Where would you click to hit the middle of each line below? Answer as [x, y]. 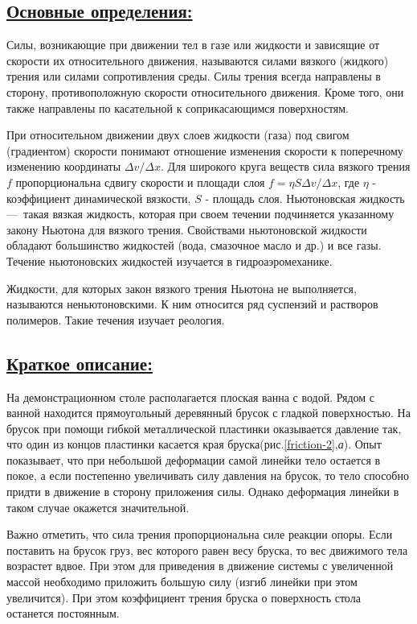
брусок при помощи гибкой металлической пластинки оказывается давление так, [204, 428]
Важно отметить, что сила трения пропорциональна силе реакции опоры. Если [200, 534]
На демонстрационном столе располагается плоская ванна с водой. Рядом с [191, 397]
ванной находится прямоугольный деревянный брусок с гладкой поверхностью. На [208, 413]
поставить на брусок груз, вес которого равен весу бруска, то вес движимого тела [207, 550]
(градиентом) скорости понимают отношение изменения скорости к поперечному [205, 150]
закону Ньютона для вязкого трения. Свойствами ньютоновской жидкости [187, 229]
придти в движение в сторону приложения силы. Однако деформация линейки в [203, 492]
